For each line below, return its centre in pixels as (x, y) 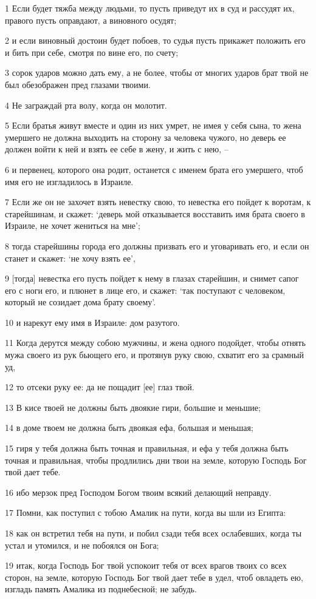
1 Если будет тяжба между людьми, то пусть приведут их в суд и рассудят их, (150, 8)
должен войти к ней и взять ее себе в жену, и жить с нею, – (117, 149)
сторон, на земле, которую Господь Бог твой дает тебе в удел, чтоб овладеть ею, (154, 577)
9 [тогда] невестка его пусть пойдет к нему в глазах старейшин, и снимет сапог (152, 278)
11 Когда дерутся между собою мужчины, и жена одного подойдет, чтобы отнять (155, 343)
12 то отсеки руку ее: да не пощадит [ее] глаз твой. (100, 387)
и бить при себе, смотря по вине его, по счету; (92, 52)
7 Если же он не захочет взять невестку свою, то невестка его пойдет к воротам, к (158, 202)
